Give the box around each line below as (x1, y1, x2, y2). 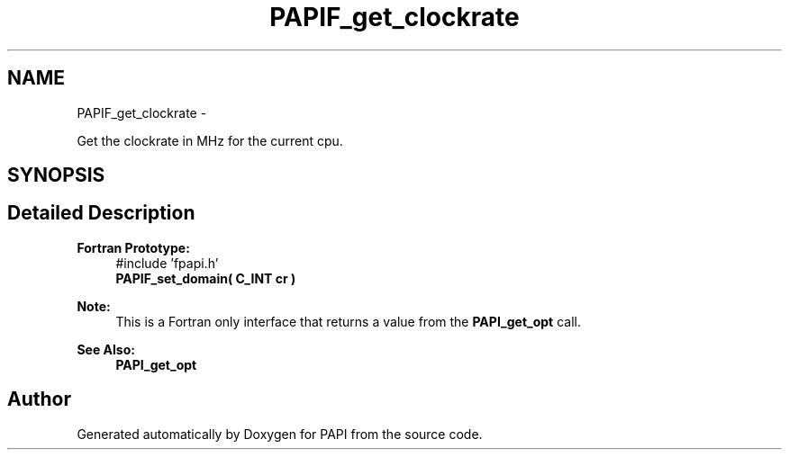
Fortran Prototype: (77, 239, 190, 255)
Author (7, 388, 71, 411)
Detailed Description (7, 202, 195, 225)
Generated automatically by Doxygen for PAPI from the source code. (77, 426, 483, 442)
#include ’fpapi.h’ (115, 255, 219, 271)
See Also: (77, 341, 135, 357)
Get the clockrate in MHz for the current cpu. (77, 132, 343, 148)
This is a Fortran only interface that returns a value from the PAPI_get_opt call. (115, 313, 581, 329)
